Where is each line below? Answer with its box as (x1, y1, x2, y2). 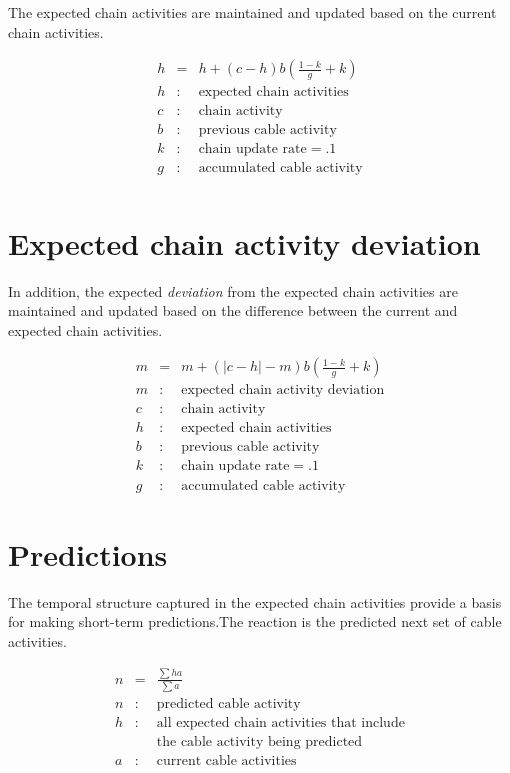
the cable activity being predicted (156, 735, 363, 750)
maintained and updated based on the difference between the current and (8, 300, 458, 321)
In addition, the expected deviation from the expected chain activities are (8, 280, 458, 301)
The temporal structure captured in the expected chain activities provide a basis (8, 591, 502, 612)
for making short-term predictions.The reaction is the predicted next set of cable (8, 611, 502, 632)
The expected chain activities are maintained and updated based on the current (8, 2, 497, 22)
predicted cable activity (156, 697, 301, 712)
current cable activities (156, 754, 297, 769)
